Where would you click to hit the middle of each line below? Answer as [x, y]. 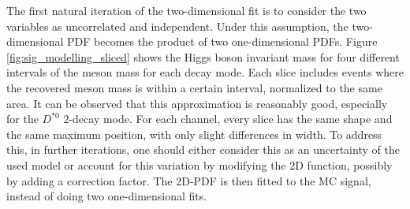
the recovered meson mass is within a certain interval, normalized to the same [194, 87]
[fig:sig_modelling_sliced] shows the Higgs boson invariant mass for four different [203, 56]
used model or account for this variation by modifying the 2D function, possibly [199, 164]
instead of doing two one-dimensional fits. [107, 196]
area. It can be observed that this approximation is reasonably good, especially [197, 103]
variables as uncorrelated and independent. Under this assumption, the [177, 26]
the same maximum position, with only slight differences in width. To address [194, 134]
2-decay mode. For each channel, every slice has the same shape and [228, 119]
